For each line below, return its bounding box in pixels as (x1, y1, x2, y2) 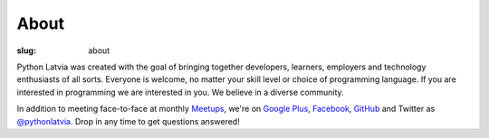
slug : (16, 45, 36, 56)
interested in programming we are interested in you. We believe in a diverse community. (16, 87, 344, 97)
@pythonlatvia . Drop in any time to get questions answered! (16, 115, 240, 126)
